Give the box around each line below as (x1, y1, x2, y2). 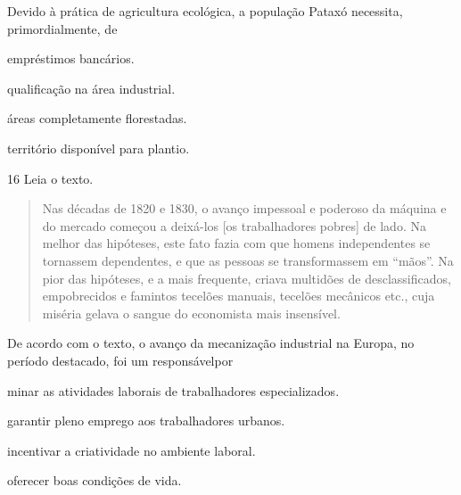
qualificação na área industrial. (7, 78, 176, 97)
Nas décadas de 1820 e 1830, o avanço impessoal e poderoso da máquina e (42, 199, 447, 218)
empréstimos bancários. (7, 49, 135, 68)
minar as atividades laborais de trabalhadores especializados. (7, 381, 340, 400)
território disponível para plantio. (7, 138, 190, 157)
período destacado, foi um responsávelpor (7, 351, 234, 369)
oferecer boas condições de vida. (7, 471, 182, 490)
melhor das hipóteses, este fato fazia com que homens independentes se (42, 234, 431, 252)
